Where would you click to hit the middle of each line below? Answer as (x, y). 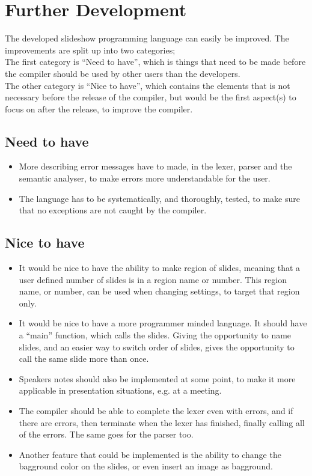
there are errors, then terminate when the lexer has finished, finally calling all (162, 422)
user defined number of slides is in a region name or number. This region (153, 279)
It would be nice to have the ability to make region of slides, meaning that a (160, 268)
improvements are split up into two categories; (90, 50)
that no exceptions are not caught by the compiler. (113, 210)
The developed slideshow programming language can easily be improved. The (147, 38)
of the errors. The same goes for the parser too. (106, 434)
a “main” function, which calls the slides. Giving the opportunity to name (155, 335)
